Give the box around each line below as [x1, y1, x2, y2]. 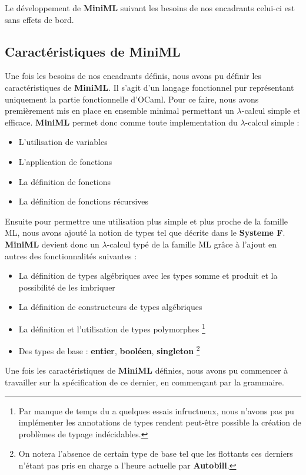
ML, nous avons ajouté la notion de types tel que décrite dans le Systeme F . [5, 226, 285, 239]
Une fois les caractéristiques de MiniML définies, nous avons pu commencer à [5, 364, 288, 377]
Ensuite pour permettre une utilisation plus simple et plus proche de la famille [5, 215, 288, 227]
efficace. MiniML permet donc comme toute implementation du [5, 116, 238, 128]
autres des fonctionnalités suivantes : [5, 249, 137, 262]
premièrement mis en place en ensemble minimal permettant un [5, 104, 234, 117]
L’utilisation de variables [18, 136, 108, 148]
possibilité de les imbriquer [18, 281, 115, 293]
